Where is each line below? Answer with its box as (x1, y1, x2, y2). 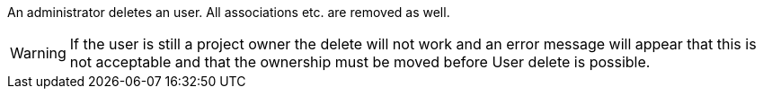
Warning (10, 44, 67, 62)
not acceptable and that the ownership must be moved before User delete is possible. (69, 53, 651, 71)
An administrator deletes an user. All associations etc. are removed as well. (7, 4, 450, 20)
